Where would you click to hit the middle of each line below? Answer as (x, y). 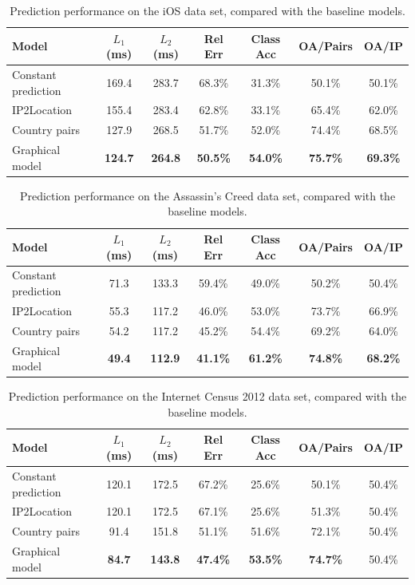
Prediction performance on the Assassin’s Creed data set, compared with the (207, 195)
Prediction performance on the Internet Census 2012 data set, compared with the (207, 396)
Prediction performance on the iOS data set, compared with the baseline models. (207, 10)
